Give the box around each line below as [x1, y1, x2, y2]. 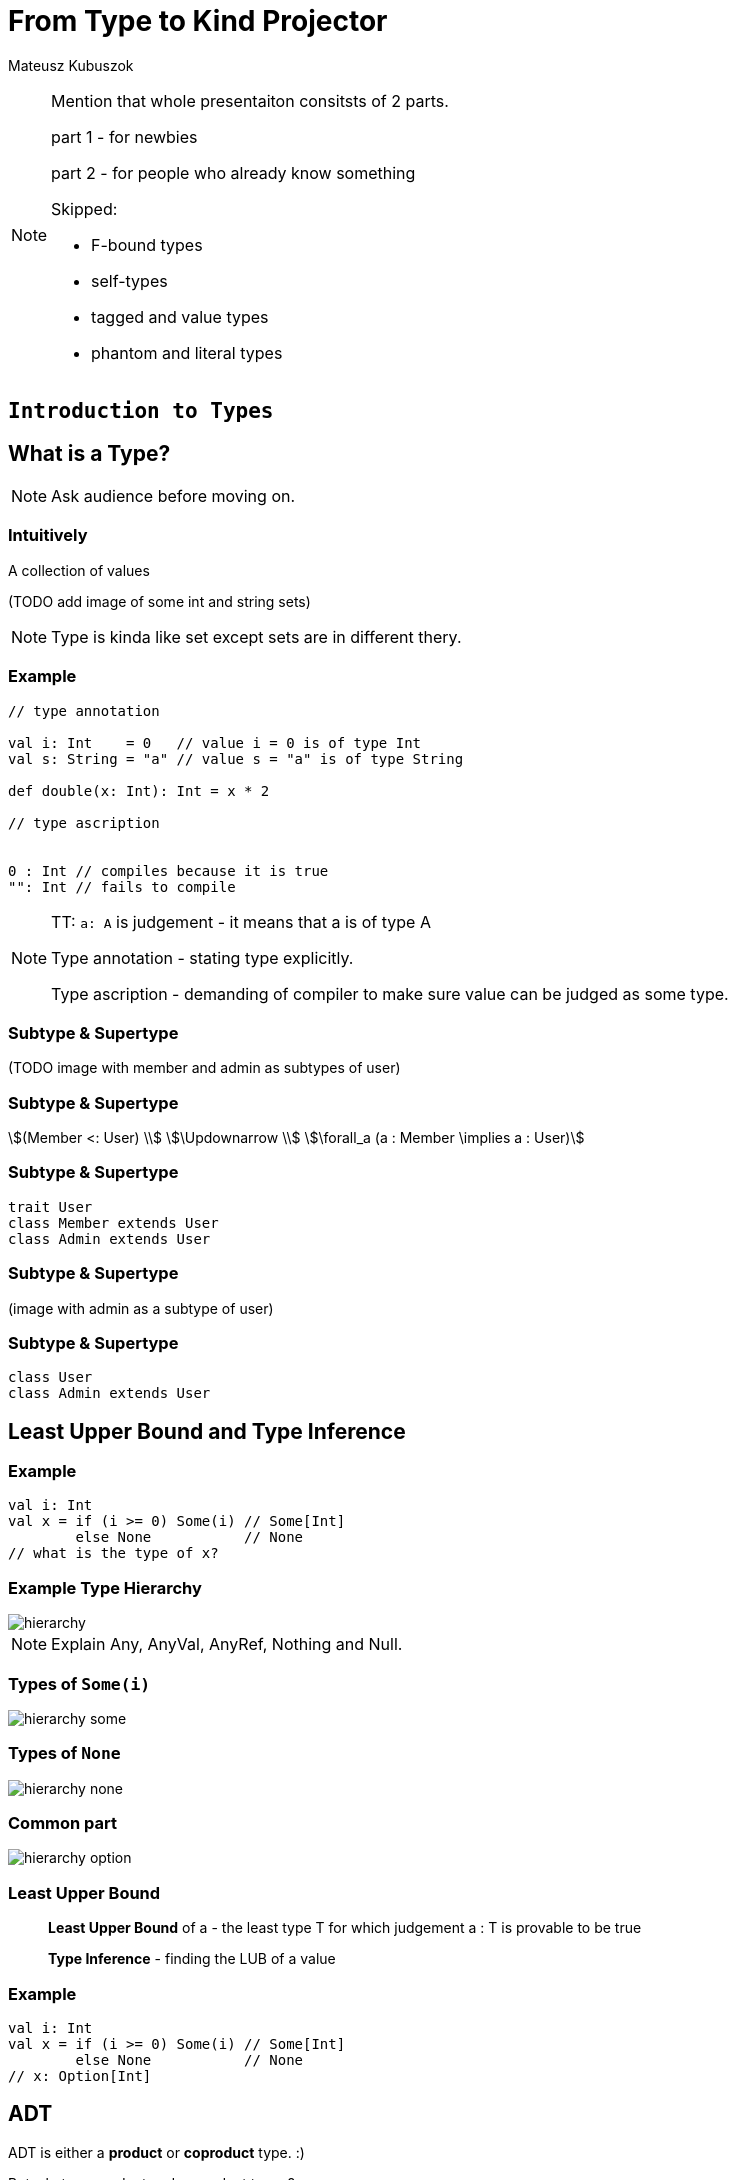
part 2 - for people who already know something [51, 162, 416, 183]
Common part [8, 1813, 118, 1834]
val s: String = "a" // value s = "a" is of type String [8, 750, 464, 767]
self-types [91, 270, 168, 291]
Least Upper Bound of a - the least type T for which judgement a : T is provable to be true [48, 1919, 642, 1937]
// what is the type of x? [8, 1545, 219, 1562]
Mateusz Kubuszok [8, 56, 134, 74]
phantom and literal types [91, 342, 283, 363]
